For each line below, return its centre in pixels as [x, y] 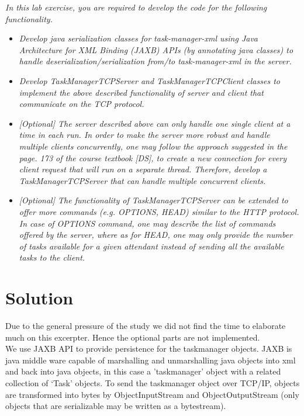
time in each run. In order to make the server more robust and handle [144, 135]
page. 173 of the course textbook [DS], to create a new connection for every [153, 157]
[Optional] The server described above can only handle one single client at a [155, 123]
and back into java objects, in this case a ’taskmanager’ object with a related [143, 371]
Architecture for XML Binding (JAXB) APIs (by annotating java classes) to [156, 49]
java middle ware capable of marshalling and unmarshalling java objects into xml [151, 360]
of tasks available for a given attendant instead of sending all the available [151, 246]
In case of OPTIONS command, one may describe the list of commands [147, 223]
